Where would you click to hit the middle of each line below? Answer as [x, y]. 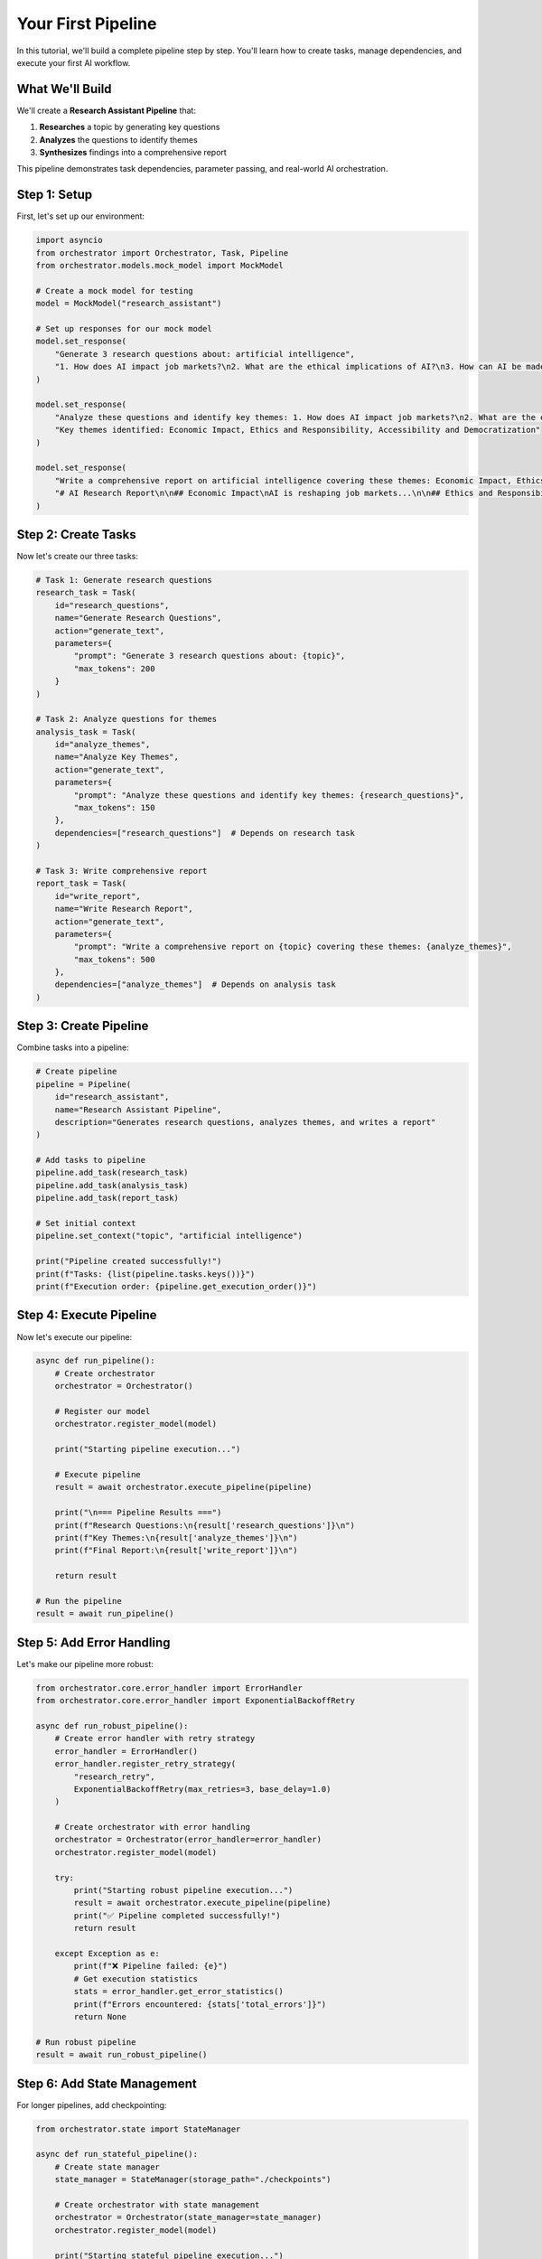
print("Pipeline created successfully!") [129, 1261]
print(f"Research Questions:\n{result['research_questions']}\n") [205, 1525]
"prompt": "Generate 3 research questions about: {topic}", [210, 656]
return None [100, 2016]
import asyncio [69, 240]
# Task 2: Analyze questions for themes [126, 719]
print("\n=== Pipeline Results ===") [138, 1513]
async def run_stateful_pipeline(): [117, 2154]
